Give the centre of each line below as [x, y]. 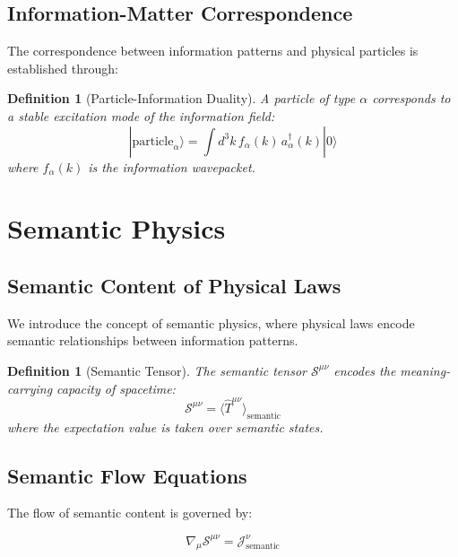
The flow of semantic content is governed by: [130, 513]
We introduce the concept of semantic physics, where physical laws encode [211, 322]
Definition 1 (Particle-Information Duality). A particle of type [181, 98]
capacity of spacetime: [116, 388]
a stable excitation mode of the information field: [141, 115]
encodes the [365, 370]
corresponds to [411, 98]
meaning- [425, 370]
